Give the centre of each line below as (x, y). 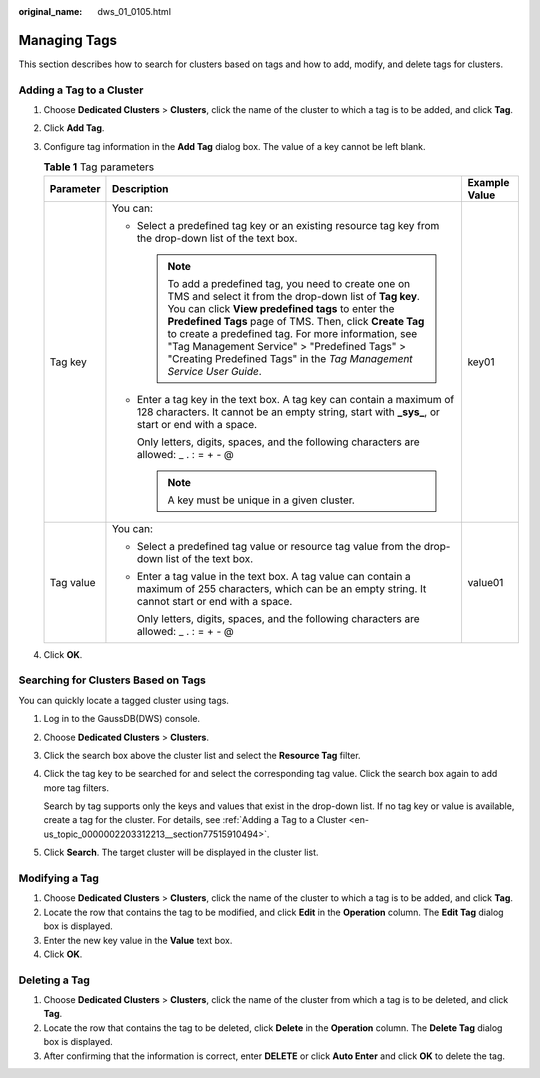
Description (140, 188)
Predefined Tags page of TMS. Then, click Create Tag (296, 321)
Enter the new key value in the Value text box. (138, 940)
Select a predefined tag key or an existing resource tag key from (288, 225)
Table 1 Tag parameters (99, 167)
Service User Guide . (214, 371)
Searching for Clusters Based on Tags (112, 680)
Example (488, 182)
